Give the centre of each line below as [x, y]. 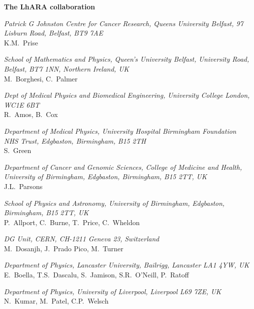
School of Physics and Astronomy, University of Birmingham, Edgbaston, [114, 203]
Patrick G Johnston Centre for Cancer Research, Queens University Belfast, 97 [124, 23]
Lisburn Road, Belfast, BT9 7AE [54, 33]
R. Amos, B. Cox [31, 114]
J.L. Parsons [23, 186]
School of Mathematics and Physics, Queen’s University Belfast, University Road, [127, 59]
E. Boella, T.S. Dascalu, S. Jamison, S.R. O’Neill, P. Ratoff [96, 275]
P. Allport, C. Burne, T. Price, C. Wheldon [72, 222]
